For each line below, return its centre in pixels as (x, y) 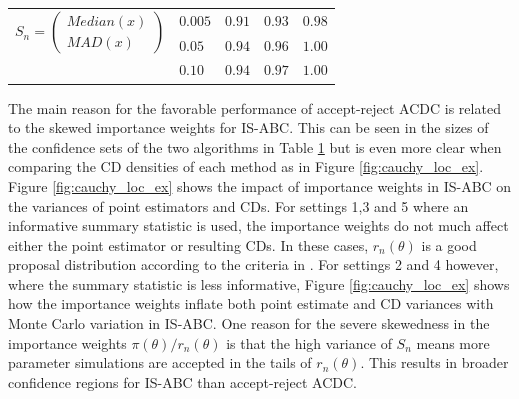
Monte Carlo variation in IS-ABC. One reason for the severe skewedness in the (249, 323)
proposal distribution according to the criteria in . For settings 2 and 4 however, (253, 264)
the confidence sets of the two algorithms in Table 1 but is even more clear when (255, 146)
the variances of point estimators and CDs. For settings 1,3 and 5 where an (238, 205)
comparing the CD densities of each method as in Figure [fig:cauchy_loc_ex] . (246, 166)
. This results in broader (434, 362)
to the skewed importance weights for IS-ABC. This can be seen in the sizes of (248, 127)
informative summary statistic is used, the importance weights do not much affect (258, 225)
